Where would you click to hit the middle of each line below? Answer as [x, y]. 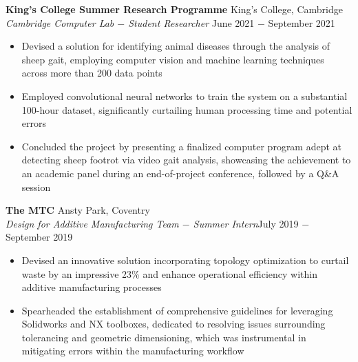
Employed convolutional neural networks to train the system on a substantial [185, 95]
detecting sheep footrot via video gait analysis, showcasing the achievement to [186, 160]
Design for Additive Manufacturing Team [92, 223]
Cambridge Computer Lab [60, 22]
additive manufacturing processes [92, 287]
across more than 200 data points [92, 73]
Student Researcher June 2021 [191, 22]
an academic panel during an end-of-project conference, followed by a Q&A [180, 173]
